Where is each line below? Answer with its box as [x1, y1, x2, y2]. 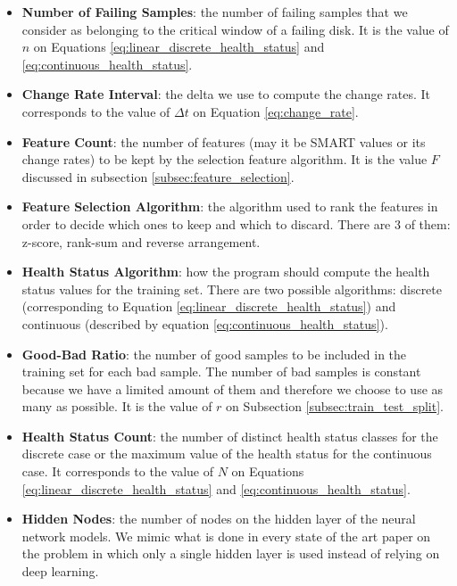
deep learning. [21, 562, 99, 581]
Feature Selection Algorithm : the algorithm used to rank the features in [21, 197, 438, 216]
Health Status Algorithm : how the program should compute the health [21, 262, 430, 281]
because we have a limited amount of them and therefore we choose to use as [21, 379, 444, 398]
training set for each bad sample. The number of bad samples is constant [21, 362, 421, 381]
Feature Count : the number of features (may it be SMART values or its [21, 132, 426, 151]
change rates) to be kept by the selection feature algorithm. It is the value [21, 150, 428, 169]
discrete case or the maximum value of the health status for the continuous [21, 444, 432, 463]
